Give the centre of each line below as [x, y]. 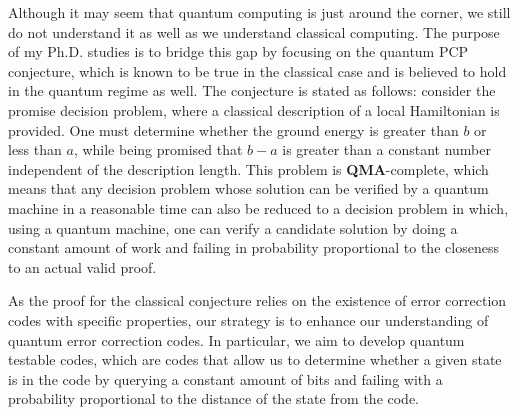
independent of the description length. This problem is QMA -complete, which [248, 168]
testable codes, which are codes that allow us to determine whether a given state [255, 359]
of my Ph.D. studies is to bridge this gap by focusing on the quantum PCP [238, 51]
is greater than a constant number [386, 149]
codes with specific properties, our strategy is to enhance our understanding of [248, 319]
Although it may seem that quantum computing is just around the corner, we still [259, 12]
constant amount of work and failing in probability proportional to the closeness [253, 247]
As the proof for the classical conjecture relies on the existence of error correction [257, 300]
